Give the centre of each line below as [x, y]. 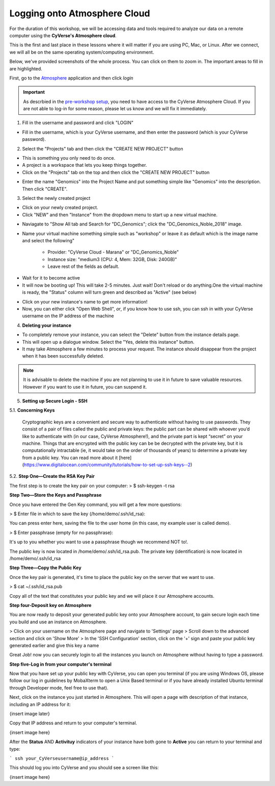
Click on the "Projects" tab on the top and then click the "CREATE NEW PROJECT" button [116, 172]
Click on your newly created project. [60, 208]
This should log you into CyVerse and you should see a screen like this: [84, 768]
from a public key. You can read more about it [70, 458]
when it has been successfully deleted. [63, 356]
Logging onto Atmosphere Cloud [80, 13]
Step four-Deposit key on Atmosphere [50, 605]
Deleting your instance [47, 325]
